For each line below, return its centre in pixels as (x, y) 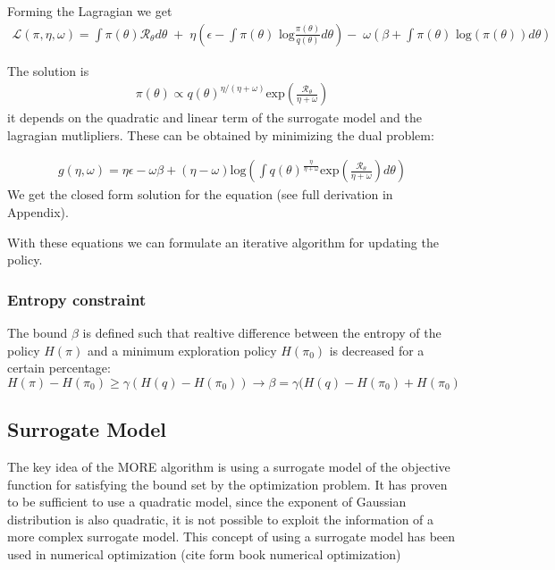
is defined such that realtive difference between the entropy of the (262, 333)
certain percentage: (59, 368)
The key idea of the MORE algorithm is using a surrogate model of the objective (229, 467)
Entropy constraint (77, 299)
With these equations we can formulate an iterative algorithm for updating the (223, 242)
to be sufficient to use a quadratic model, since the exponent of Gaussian (207, 502)
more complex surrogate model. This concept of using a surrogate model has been (231, 536)
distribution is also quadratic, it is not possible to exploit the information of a (221, 519)
